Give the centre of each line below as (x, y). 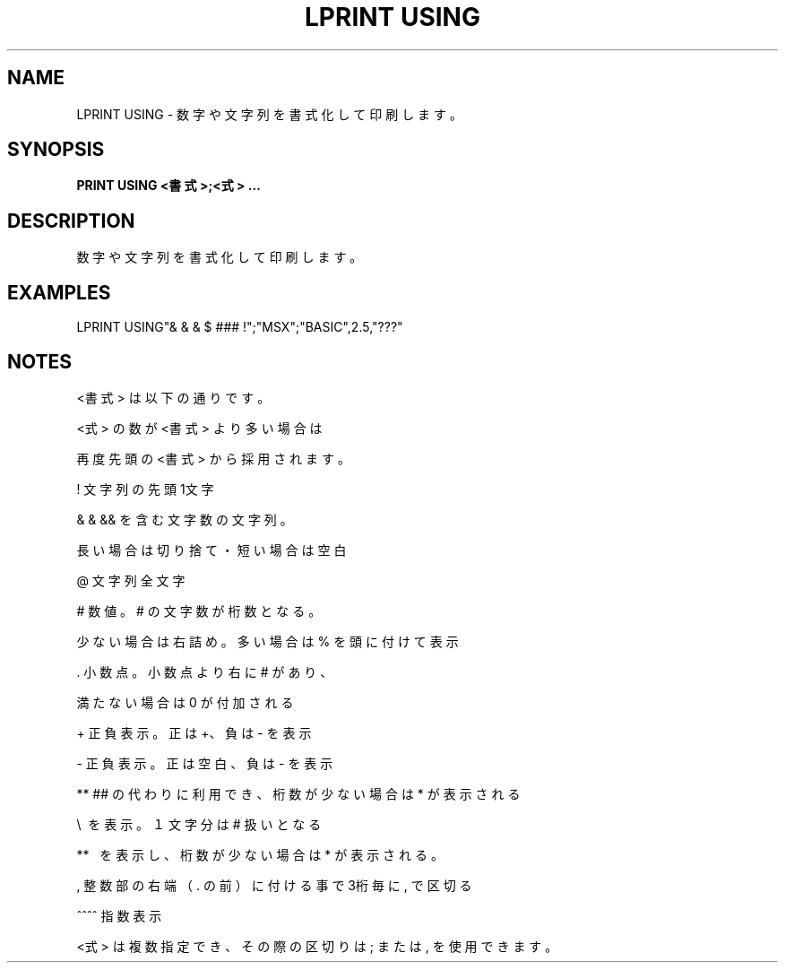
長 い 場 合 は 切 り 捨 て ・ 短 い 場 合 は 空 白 (211, 550)
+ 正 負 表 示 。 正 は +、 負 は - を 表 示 (194, 732)
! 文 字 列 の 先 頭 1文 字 (145, 489)
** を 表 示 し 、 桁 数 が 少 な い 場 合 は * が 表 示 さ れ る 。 (260, 854)
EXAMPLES (59, 292)
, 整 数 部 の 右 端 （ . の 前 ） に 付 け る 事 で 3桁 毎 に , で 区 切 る (274, 885)
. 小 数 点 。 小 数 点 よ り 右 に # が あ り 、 (205, 671)
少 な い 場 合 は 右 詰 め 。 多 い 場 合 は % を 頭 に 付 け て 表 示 (267, 641)
